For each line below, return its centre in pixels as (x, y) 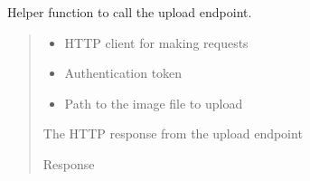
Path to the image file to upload (154, 103)
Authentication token (123, 73)
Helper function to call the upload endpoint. (130, 12)
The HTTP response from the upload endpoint (173, 133)
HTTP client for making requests (156, 42)
